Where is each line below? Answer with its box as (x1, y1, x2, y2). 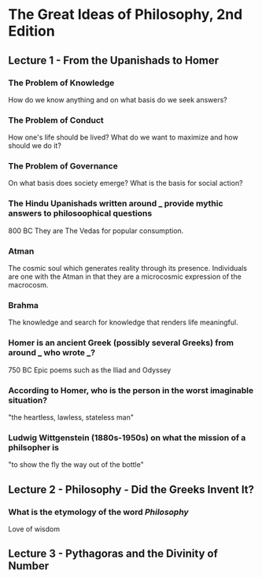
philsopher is (8, 442, 59, 453)
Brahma (8, 299, 39, 310)
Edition (8, 22, 55, 40)
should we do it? (8, 141, 61, 150)
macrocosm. (8, 280, 49, 290)
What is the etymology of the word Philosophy (8, 506, 189, 517)
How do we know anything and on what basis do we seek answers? (8, 94, 227, 104)
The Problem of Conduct (8, 114, 104, 125)
